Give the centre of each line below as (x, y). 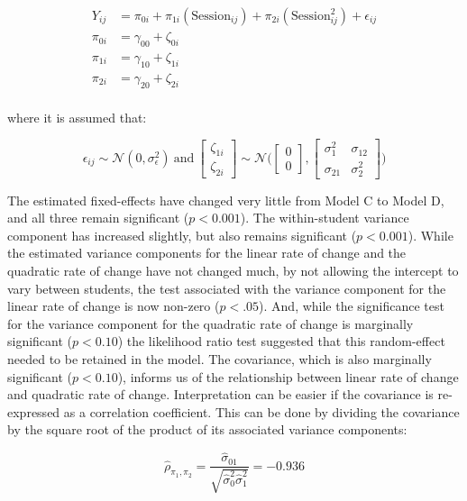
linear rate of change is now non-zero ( (114, 306)
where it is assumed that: (77, 117)
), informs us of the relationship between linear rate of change (288, 376)
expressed (34, 411)
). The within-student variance (325, 218)
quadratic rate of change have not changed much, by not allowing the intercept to (233, 271)
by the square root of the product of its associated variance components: (207, 429)
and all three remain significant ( (98, 218)
